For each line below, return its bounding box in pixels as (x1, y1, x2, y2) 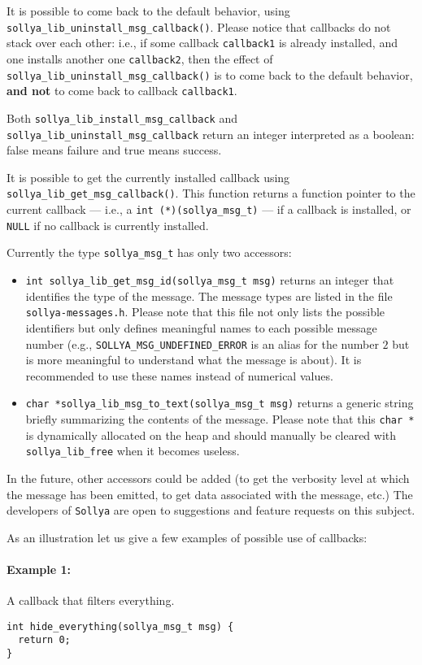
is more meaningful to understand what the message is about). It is (25, 351, 362, 368)
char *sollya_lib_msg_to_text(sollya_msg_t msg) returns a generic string (25, 394, 414, 411)
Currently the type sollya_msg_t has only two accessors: (7, 244, 292, 261)
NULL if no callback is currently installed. (7, 216, 209, 233)
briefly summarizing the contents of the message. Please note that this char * (25, 411, 415, 427)
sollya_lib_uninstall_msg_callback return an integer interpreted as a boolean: (7, 125, 415, 142)
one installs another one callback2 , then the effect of (7, 50, 273, 67)
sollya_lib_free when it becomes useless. (25, 442, 240, 459)
